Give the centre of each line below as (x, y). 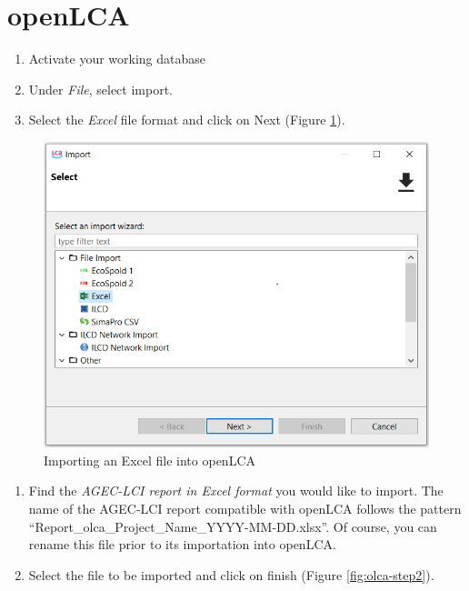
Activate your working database (117, 59)
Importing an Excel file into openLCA (150, 460)
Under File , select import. (100, 89)
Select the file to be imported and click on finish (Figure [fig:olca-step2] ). (231, 574)
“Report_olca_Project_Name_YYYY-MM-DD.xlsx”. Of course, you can (233, 526)
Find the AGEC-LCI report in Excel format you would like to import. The (236, 491)
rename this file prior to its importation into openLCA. (182, 544)
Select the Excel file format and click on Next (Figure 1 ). (187, 120)
